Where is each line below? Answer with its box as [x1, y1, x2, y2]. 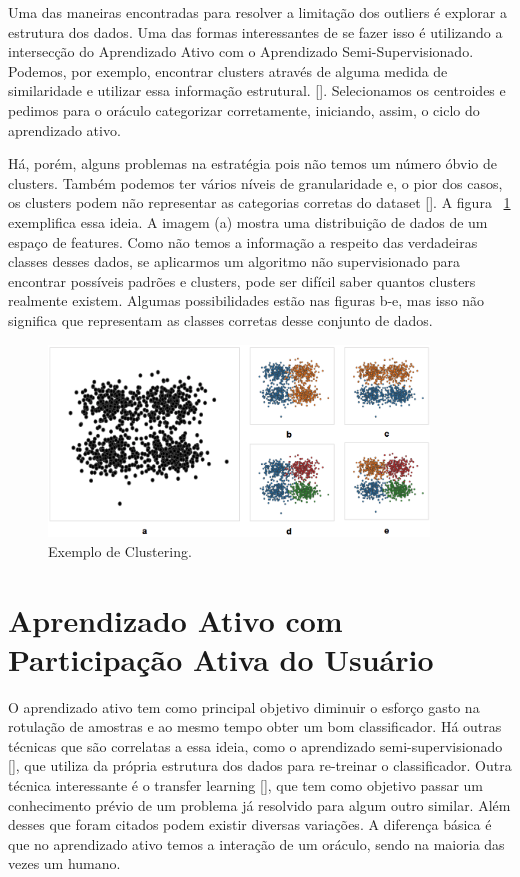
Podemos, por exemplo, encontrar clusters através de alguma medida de [8, 60, 448, 81]
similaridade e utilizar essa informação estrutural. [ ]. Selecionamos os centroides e [8, 80, 506, 101]
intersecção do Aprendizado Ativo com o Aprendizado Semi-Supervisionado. [8, 41, 474, 62]
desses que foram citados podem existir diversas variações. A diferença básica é [8, 814, 492, 835]
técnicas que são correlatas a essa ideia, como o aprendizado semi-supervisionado [8, 735, 503, 756]
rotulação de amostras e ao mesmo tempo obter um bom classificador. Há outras [8, 716, 502, 737]
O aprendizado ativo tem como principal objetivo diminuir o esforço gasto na [8, 696, 480, 717]
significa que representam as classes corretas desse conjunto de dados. [8, 309, 433, 330]
